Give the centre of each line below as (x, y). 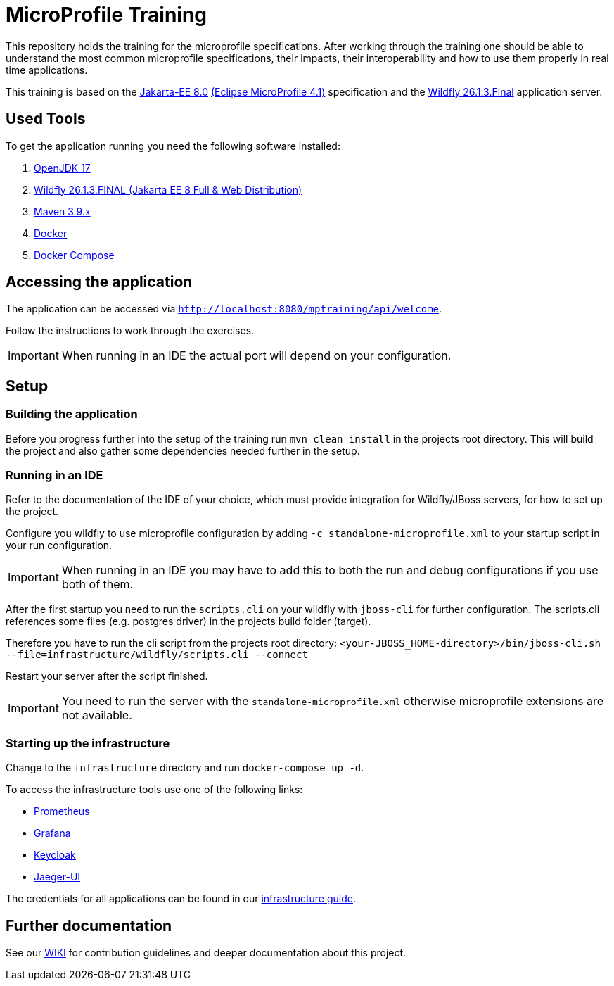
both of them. (97, 584)
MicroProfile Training (107, 15)
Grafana (52, 833)
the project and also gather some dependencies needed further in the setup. (183, 450)
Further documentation (89, 925)
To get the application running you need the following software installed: (173, 146)
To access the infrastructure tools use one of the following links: (154, 790)
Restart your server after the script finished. (107, 676)
